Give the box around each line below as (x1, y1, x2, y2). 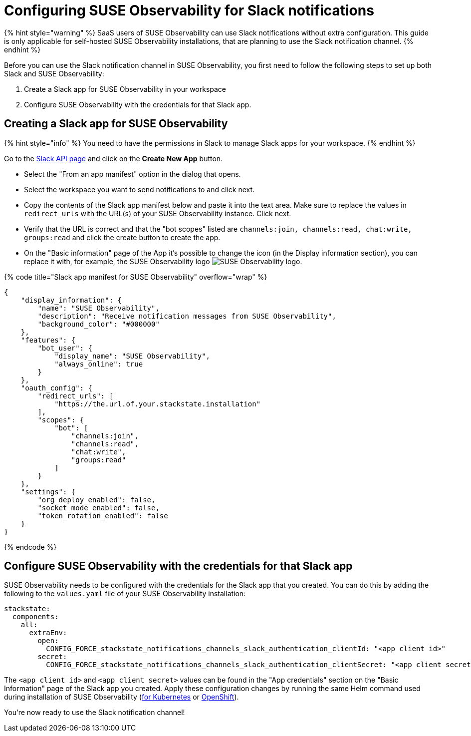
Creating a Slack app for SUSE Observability (4, 117, 228, 130)
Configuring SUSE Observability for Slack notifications (4, 2, 374, 19)
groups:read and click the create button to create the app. (24, 233, 221, 242)
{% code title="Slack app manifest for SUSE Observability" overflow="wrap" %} (4, 272, 267, 281)
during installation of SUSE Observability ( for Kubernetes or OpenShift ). (4, 693, 239, 702)
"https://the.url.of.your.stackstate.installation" (54, 399, 261, 408)
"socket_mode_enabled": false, (37, 503, 160, 512)
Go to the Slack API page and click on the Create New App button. (4, 154, 223, 163)
